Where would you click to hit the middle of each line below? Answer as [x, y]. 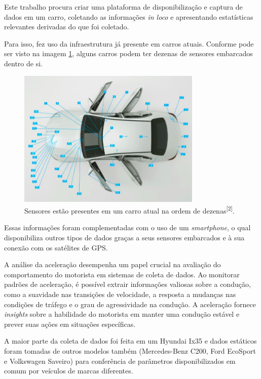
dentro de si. [23, 63]
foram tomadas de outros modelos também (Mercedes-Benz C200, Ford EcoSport [130, 350]
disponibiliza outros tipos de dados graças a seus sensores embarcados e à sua [124, 237]
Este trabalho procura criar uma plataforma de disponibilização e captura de [123, 7]
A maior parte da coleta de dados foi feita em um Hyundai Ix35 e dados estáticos [130, 341]
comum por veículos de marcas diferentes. [69, 371]
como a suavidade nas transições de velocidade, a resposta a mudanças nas [120, 294]
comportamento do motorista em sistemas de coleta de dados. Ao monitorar [122, 274]
